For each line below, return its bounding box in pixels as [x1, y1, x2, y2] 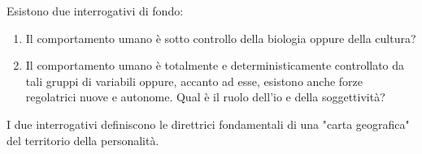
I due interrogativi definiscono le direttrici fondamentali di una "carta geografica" [7, 115, 410, 132]
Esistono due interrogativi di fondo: [7, 2, 184, 19]
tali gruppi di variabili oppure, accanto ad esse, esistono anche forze [25, 72, 363, 89]
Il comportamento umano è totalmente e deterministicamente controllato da [25, 57, 405, 74]
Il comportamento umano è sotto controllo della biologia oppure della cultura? [25, 29, 416, 46]
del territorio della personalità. [7, 131, 159, 148]
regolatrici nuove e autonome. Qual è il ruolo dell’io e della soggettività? [25, 88, 385, 105]
